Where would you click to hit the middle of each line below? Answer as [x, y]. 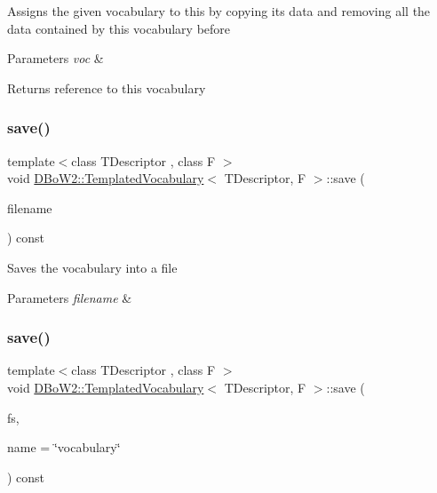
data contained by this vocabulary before [119, 28]
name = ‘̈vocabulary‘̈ [64, 447]
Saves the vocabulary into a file [92, 267]
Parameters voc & [56, 58]
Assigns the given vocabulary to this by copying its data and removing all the [219, 11]
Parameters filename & [70, 297]
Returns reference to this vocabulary [107, 87]
